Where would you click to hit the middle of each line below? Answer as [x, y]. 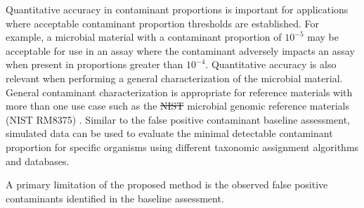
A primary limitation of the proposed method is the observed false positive [167, 184]
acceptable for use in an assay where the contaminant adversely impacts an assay [180, 50]
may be [323, 37]
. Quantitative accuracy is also [271, 64]
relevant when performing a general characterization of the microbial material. [174, 78]
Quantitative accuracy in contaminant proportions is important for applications [177, 9]
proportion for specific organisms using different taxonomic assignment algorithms [182, 147]
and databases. [38, 161]
